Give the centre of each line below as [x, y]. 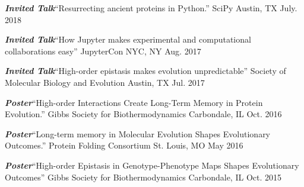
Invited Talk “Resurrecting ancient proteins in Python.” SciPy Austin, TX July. [151, 8]
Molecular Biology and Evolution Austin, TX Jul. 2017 [105, 82]
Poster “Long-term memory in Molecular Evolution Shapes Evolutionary [138, 133]
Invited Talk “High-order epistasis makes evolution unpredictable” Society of [145, 71]
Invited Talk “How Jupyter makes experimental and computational [128, 39]
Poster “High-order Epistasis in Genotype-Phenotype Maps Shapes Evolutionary [152, 165]
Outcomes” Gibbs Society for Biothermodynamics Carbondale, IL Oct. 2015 [143, 177]
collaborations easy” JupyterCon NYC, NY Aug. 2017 [103, 51]
